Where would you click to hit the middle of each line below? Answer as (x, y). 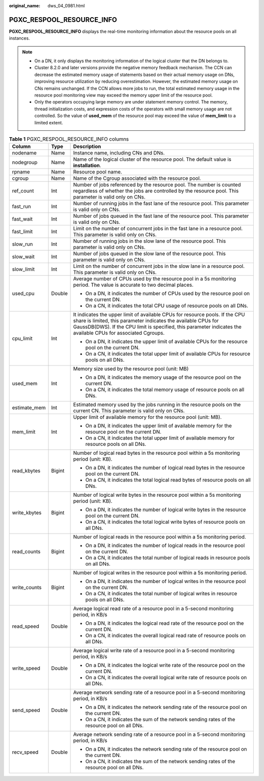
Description (87, 146)
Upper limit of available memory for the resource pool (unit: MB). (147, 417)
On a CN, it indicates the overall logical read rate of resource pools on (166, 635)
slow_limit (23, 269)
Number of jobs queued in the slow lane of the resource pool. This (149, 254)
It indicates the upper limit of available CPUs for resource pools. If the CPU (159, 315)
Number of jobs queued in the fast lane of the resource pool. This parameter (161, 216)
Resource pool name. (98, 172)
